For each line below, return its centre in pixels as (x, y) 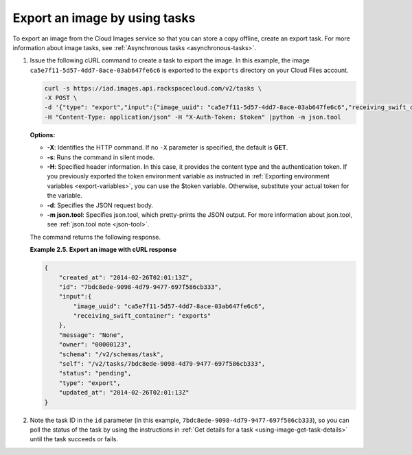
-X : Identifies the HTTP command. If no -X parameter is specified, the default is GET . (168, 148)
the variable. (65, 196)
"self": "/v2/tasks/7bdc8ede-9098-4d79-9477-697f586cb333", (162, 364)
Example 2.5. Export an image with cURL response (103, 250)
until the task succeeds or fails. (74, 439)
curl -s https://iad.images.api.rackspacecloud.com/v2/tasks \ (153, 88)
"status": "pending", (95, 373)
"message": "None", (92, 335)
